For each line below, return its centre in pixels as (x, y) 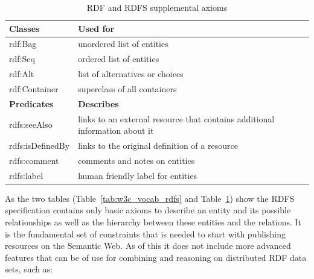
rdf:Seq (22, 59)
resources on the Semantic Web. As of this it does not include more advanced (148, 246)
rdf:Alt (22, 74)
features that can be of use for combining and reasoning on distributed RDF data (156, 257)
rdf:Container (34, 88)
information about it (116, 130)
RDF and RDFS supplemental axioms (157, 7)
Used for (96, 28)
